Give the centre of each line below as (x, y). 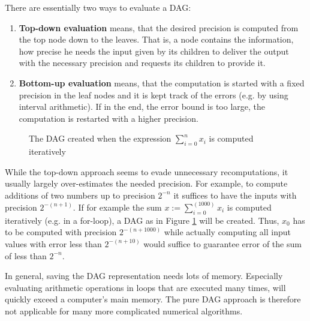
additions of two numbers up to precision (80, 195)
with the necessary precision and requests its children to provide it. (142, 63)
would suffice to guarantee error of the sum (222, 243)
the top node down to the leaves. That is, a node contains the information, (156, 39)
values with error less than (53, 243)
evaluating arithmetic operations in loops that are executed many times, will (145, 287)
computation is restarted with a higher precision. (109, 118)
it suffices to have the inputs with (235, 195)
